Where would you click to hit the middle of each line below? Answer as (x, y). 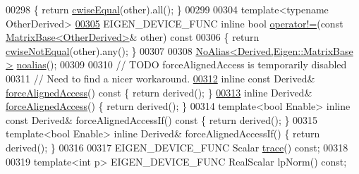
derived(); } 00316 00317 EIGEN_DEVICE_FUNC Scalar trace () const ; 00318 (177, 147)
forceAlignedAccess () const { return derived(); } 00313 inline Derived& (159, 92)
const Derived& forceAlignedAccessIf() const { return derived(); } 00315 (162, 119)
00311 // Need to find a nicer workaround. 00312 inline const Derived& (160, 78)
